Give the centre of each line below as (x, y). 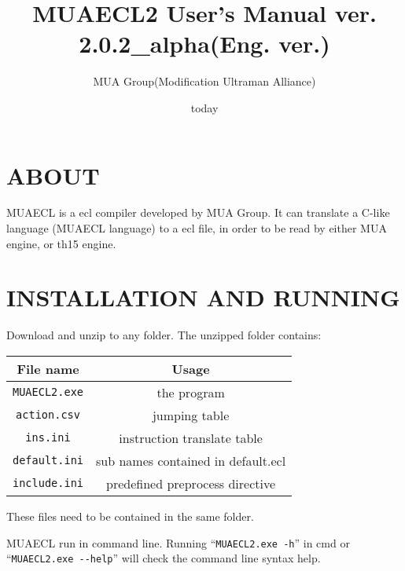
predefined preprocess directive (191, 483)
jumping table (191, 415)
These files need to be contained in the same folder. (130, 516)
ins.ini (48, 438)
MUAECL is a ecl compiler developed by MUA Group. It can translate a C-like (198, 212)
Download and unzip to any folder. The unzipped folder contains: (164, 335)
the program (191, 392)
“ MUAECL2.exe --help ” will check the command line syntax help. (164, 558)
